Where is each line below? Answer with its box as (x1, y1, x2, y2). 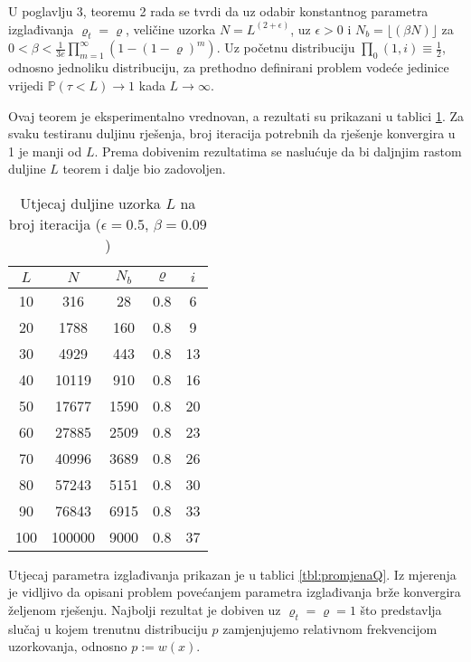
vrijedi (8, 75, 43, 94)
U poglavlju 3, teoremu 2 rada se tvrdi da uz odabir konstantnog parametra (8, 2, 429, 20)
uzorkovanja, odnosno (8, 637, 127, 656)
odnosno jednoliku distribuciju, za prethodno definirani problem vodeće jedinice (8, 58, 449, 77)
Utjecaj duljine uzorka (20, 192, 161, 213)
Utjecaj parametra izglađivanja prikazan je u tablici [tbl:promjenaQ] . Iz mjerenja (8, 564, 457, 583)
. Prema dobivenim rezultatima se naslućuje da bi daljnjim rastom (94, 141, 462, 160)
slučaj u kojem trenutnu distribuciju (8, 619, 208, 638)
